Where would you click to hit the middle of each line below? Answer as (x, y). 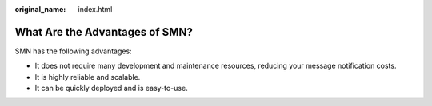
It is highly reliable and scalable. (88, 77)
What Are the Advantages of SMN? (104, 32)
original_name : (40, 9)
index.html (95, 9)
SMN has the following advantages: (73, 51)
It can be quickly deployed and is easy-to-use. (111, 88)
